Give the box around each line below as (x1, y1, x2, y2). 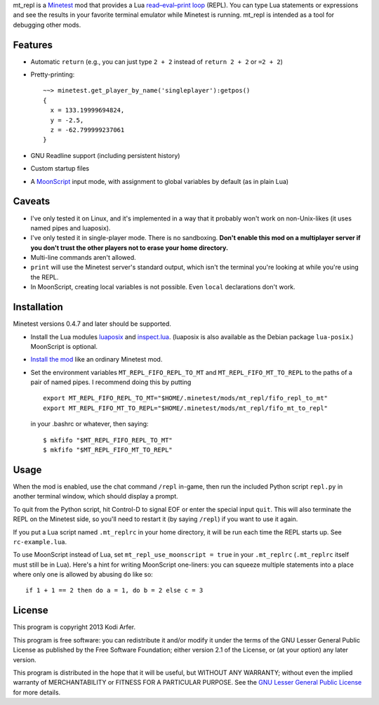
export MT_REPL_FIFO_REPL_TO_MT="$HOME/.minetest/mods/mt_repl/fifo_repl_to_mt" (43, 394, 328, 402)
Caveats (13, 195, 51, 207)
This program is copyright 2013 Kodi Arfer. (13, 623, 136, 631)
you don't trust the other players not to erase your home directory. (30, 243, 228, 252)
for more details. (13, 688, 61, 697)
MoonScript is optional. (30, 342, 98, 350)
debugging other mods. (13, 20, 81, 29)
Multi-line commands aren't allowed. (30, 253, 136, 262)
